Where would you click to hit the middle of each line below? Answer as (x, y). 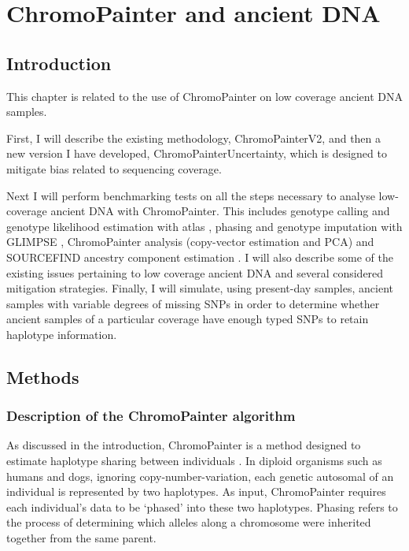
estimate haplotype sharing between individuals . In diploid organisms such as (194, 461)
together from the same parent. (81, 538)
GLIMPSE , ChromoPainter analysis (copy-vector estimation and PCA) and (190, 242)
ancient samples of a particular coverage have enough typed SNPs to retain (188, 319)
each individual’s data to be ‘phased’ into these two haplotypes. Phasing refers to (202, 506)
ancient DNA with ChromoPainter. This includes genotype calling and (220, 211)
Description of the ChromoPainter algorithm (151, 416)
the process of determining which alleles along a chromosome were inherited (189, 522)
